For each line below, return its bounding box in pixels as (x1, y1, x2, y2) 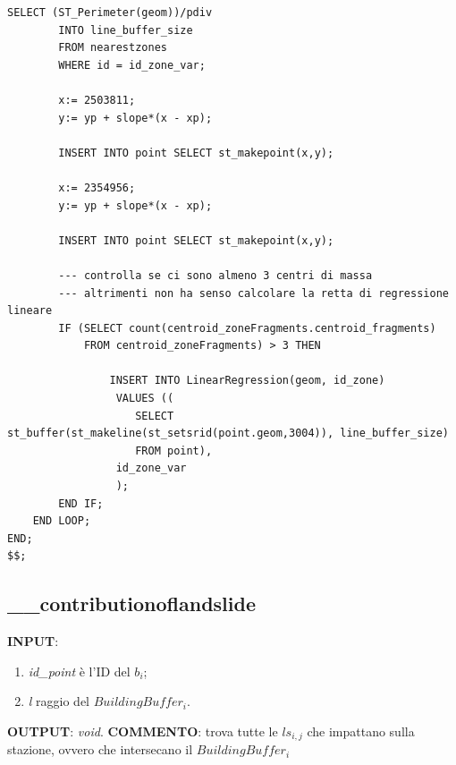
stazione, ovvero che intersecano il (7, 740, 193, 759)
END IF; (58, 497, 104, 510)
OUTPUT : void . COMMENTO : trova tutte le (7, 721, 278, 740)
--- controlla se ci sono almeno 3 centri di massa (58, 268, 373, 282)
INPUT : (7, 632, 59, 650)
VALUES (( (115, 392, 174, 405)
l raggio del (28, 692, 89, 710)
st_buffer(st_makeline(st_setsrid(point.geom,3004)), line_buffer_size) (7, 427, 449, 440)
